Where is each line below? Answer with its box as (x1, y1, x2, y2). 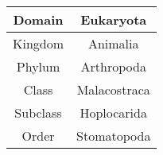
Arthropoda (80, 57, 146, 76)
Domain (13, 10, 64, 29)
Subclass (14, 103, 62, 122)
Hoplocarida (80, 103, 147, 122)
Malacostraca (76, 80, 150, 99)
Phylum (16, 57, 60, 76)
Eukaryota (80, 10, 147, 29)
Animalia (87, 34, 139, 52)
